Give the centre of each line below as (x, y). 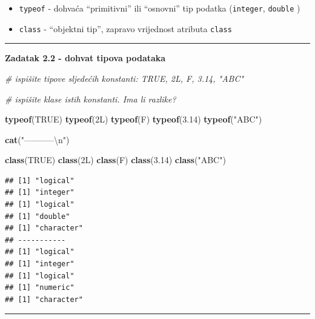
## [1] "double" (38, 216)
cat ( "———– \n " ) (37, 139)
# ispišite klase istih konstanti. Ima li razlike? (91, 99)
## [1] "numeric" (40, 288)
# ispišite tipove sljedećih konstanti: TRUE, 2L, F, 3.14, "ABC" (124, 78)
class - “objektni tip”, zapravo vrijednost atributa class (125, 28)
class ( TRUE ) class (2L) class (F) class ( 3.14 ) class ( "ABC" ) (115, 160)
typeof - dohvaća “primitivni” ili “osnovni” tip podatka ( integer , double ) (160, 8)
